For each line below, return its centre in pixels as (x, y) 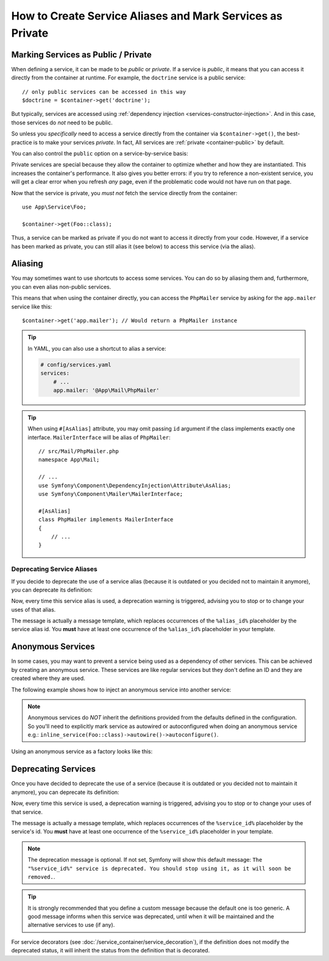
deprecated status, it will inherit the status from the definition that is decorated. (111, 951)
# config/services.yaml (76, 365)
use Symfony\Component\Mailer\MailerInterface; (111, 494)
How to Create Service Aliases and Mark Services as (147, 16)
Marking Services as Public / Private (82, 55)
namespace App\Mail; (69, 460)
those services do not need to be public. (62, 123)
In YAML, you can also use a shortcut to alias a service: (97, 348)
